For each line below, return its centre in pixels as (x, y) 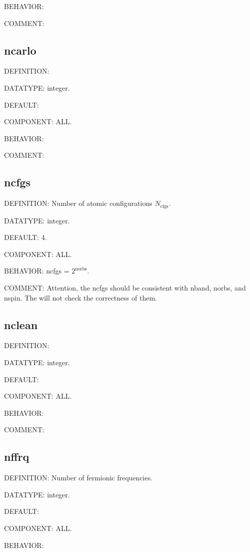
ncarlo (20, 50)
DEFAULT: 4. (25, 237)
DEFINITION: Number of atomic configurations (78, 203)
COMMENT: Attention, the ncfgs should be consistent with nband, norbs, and (125, 287)
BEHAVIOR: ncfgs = (37, 271)
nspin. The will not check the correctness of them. (80, 297)
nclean (21, 324)
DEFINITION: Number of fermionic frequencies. (78, 478)
